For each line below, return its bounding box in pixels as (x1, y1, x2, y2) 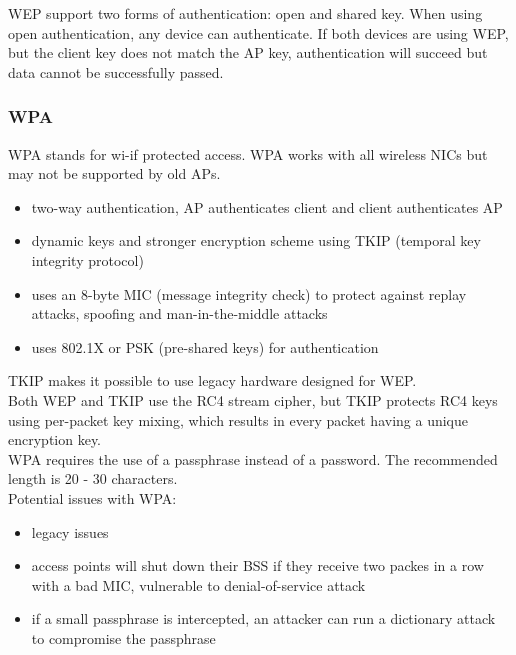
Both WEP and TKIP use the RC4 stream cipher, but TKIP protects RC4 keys (8, 389, 498, 410)
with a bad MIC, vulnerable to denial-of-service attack (31, 574, 366, 595)
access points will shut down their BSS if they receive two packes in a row (31, 555, 484, 576)
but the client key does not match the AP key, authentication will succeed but (8, 42, 488, 63)
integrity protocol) (31, 249, 144, 270)
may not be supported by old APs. (8, 163, 221, 184)
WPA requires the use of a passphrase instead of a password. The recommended (8, 448, 498, 469)
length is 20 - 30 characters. (8, 468, 178, 489)
